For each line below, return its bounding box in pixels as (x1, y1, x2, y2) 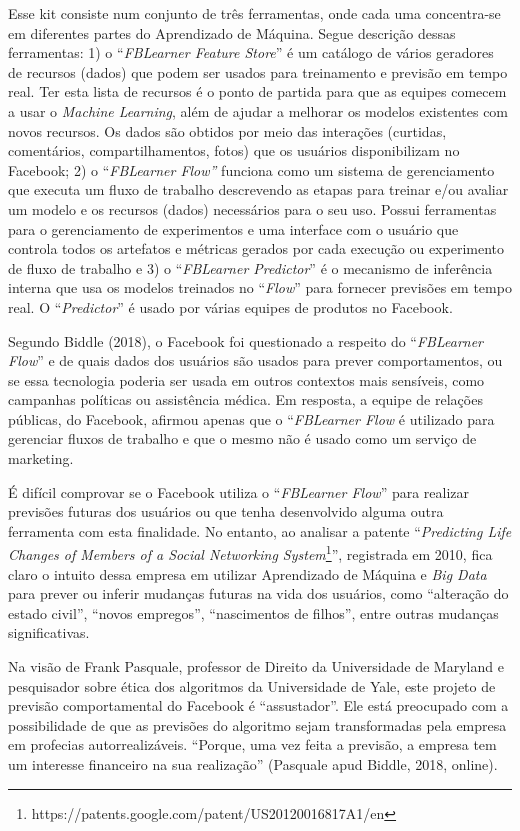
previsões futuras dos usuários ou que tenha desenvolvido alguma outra (8, 501, 444, 522)
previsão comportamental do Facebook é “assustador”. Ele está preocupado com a (8, 695, 509, 716)
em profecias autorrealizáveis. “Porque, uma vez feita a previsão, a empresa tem (8, 734, 497, 755)
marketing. (8, 448, 74, 469)
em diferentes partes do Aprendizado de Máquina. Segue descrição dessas (8, 22, 456, 43)
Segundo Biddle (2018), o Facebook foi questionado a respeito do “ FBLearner (8, 330, 484, 351)
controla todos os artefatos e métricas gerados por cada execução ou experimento (8, 238, 505, 259)
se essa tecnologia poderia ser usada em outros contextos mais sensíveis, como (8, 369, 485, 390)
